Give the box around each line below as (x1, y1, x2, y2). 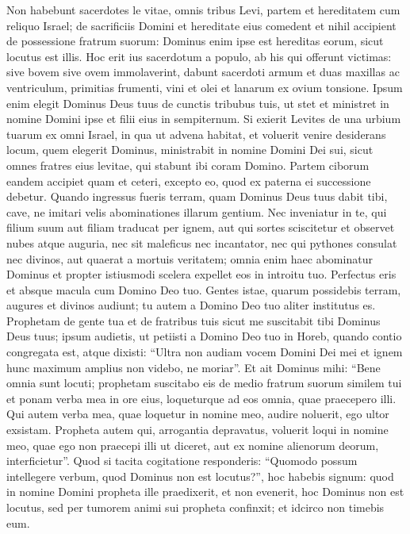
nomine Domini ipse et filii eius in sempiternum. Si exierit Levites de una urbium (6, 110, 401, 127)
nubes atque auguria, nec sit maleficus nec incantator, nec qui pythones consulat (6, 234, 397, 251)
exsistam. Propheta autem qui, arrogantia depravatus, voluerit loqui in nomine (6, 421, 389, 438)
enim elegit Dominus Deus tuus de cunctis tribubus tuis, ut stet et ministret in (6, 94, 389, 111)
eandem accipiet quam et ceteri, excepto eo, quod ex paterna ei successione (6, 172, 371, 189)
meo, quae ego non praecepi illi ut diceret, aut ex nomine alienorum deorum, (6, 436, 379, 453)
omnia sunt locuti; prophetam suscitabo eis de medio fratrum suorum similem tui (6, 375, 402, 391)
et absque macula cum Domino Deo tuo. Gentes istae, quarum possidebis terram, (6, 281, 401, 298)
